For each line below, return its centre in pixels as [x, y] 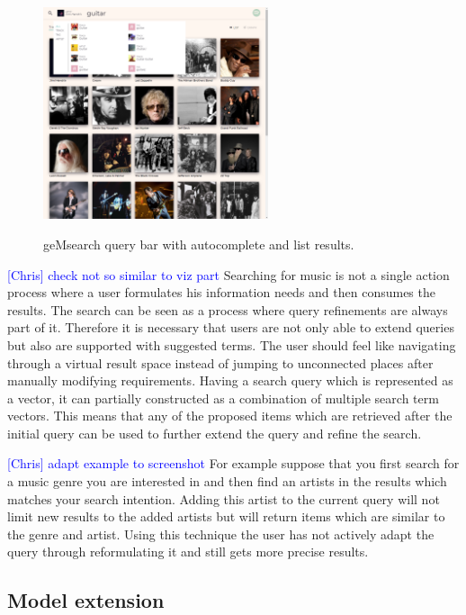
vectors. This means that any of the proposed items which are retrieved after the [230, 416]
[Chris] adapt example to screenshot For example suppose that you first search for [233, 463]
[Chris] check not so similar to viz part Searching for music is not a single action [229, 274]
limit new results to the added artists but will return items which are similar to [226, 516]
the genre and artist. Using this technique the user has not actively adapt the [221, 534]
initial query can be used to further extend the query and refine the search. [215, 433]
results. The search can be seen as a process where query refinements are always [228, 309]
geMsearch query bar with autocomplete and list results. [199, 244]
